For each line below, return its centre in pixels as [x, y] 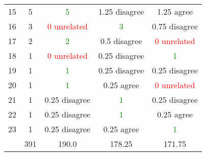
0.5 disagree [121, 41]
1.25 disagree [121, 11]
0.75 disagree [175, 26]
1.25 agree [175, 11]
